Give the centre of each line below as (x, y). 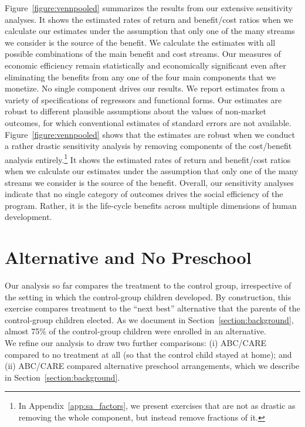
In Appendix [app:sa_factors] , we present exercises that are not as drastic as (157, 406)
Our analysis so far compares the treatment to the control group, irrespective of (148, 285)
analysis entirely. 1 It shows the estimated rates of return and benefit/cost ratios (148, 158)
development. (28, 217)
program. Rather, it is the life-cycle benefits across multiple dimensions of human (151, 205)
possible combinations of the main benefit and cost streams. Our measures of (143, 54)
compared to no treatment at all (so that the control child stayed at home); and (148, 354)
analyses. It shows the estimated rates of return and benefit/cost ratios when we (149, 19)
